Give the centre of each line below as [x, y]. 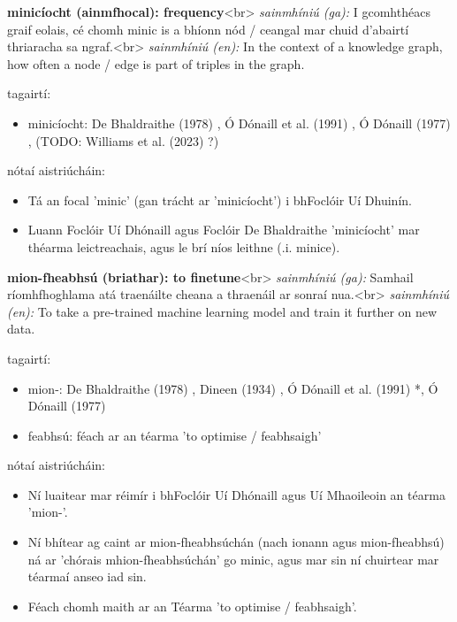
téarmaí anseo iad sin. [87, 576]
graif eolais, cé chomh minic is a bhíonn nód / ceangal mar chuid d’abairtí [208, 29]
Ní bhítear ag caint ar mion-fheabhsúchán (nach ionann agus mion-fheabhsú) [236, 542]
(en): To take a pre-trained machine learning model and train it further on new [222, 311]
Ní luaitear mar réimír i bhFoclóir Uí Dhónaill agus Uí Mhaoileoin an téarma [236, 494]
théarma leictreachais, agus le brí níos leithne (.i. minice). [184, 246]
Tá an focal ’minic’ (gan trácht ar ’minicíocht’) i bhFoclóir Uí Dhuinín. [220, 200]
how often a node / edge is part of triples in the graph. [156, 63]
